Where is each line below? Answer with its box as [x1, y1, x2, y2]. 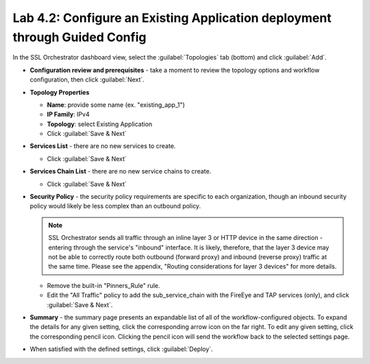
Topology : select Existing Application [47, 120, 153, 128]
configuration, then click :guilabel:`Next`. [29, 75, 145, 84]
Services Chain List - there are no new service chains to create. [29, 167, 212, 175]
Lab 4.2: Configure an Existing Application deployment [12, 10, 332, 25]
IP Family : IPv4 [47, 110, 90, 119]
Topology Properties [29, 88, 90, 96]
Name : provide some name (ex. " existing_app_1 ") [47, 100, 185, 109]
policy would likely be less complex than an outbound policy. [29, 202, 201, 210]
